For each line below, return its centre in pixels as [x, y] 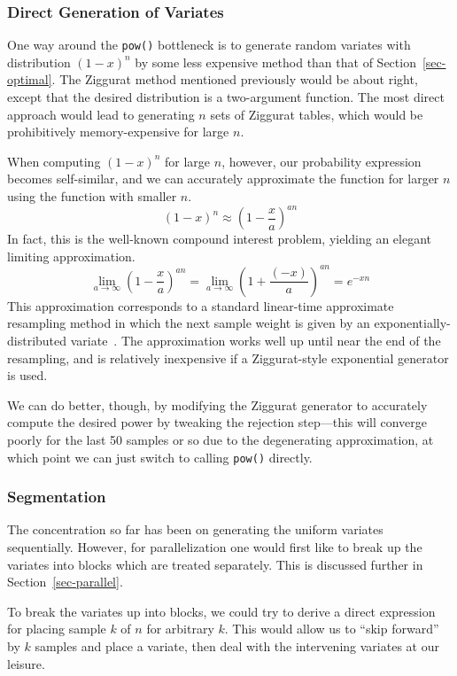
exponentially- [412, 323]
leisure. [26, 663]
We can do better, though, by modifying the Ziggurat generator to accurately [217, 404]
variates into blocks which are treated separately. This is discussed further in [215, 564]
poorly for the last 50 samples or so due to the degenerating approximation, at [221, 439]
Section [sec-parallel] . [65, 582]
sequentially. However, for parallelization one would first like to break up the [215, 547]
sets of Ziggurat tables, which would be [317, 114]
